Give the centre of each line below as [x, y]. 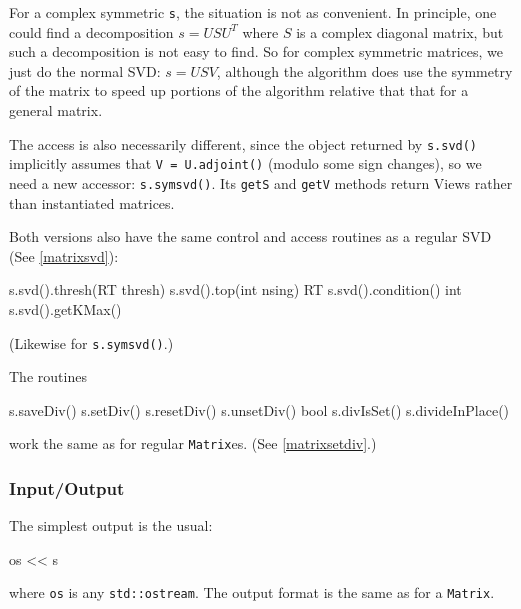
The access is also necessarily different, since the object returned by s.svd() [243, 143]
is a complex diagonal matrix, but [400, 31]
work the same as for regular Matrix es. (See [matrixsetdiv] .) [193, 443]
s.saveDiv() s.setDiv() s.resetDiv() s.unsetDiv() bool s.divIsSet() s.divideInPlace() [259, 409]
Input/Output [67, 487]
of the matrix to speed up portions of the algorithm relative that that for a [239, 90]
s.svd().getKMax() [65, 308]
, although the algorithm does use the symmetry [364, 70]
